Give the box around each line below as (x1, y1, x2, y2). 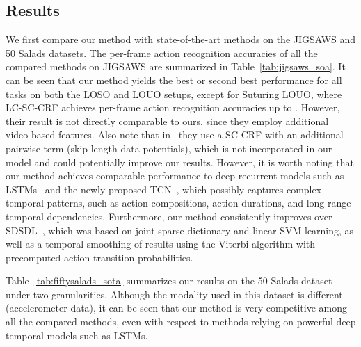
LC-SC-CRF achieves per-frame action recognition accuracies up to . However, (6, 100, 340, 115)
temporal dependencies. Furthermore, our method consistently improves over (6, 209, 332, 223)
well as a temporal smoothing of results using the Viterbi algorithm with (6, 236, 316, 251)
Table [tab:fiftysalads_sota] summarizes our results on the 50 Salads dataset (6, 273, 332, 288)
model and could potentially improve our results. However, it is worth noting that (6, 154, 354, 169)
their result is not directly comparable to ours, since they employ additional (6, 113, 329, 128)
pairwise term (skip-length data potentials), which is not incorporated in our (6, 140, 332, 155)
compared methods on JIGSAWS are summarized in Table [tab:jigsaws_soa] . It (6, 59, 346, 74)
